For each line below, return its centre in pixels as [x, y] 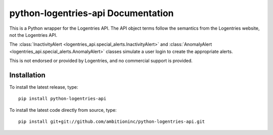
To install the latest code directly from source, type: [63, 110]
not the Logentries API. [33, 35]
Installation [27, 75]
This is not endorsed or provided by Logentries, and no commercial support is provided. [101, 61]
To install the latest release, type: [44, 87]
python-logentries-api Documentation [92, 13]
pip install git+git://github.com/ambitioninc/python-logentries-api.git [112, 122]
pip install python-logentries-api [62, 99]
